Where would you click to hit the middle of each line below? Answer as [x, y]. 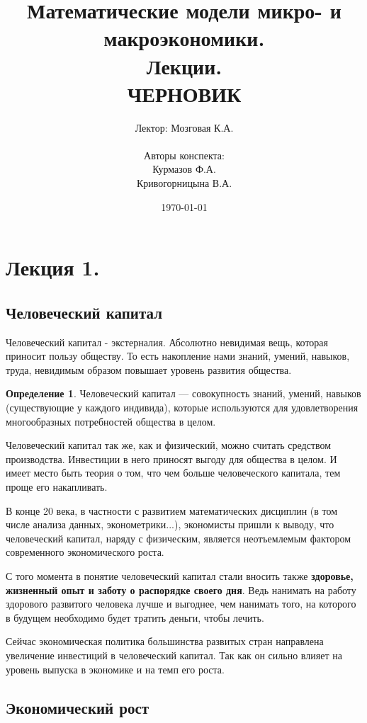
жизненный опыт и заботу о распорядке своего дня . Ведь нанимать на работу [181, 590]
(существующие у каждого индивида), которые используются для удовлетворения [182, 408]
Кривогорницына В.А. [184, 183]
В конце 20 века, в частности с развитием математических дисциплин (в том [172, 510]
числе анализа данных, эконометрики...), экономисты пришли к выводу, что [170, 524]
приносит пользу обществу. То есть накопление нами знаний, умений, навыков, [178, 356]
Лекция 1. [53, 267]
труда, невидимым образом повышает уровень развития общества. [149, 369]
